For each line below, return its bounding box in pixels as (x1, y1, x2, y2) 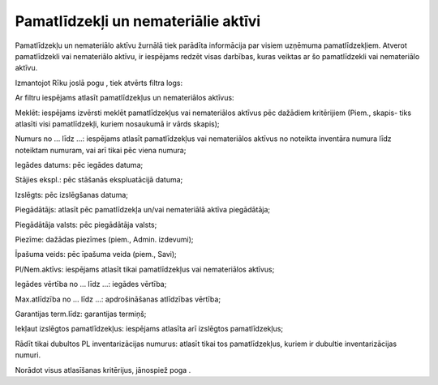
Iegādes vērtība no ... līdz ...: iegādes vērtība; (15, 280, 167, 289)
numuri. (15, 350, 41, 360)
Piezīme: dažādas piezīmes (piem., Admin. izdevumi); (15, 235, 194, 245)
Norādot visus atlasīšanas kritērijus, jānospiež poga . (15, 365, 191, 374)
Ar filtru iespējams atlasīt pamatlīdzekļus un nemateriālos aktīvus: (15, 93, 234, 103)
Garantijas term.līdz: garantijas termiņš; (15, 309, 147, 319)
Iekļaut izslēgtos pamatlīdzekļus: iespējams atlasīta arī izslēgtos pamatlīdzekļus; (15, 324, 284, 334)
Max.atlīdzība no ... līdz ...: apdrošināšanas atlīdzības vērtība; (15, 294, 221, 304)
